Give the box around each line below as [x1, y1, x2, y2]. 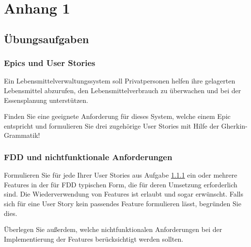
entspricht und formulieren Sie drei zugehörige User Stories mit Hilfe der [4, 120, 219, 131]
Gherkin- [221, 120, 248, 131]
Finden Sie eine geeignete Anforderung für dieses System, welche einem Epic [4, 111, 231, 121]
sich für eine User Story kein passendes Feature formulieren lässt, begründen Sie [4, 198, 241, 208]
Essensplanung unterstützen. [4, 95, 89, 105]
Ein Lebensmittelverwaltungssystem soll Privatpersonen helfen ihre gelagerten [4, 76, 235, 86]
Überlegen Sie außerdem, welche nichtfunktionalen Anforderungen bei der [4, 224, 222, 234]
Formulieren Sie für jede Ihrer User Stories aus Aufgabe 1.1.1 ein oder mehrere [4, 170, 237, 180]
